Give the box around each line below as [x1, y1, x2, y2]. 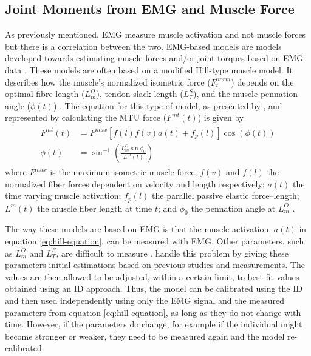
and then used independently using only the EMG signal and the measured [5, 294, 284, 307]
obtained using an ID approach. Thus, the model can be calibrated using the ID [5, 282, 302, 295]
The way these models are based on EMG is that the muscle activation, [5, 223, 272, 235]
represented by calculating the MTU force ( [5, 111, 167, 124]
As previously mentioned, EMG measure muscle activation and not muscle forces [5, 28, 306, 41]
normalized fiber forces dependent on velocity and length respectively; [5, 177, 265, 190]
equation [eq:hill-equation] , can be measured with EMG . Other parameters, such [5, 235, 304, 247]
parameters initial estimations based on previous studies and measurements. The [5, 258, 305, 271]
